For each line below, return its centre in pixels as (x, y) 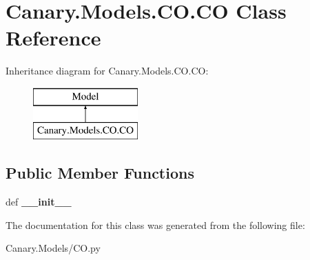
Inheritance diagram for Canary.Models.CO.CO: (107, 71)
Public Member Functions (100, 173)
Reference (53, 38)
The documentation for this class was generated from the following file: (155, 224)
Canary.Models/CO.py (53, 248)
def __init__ (39, 202)
